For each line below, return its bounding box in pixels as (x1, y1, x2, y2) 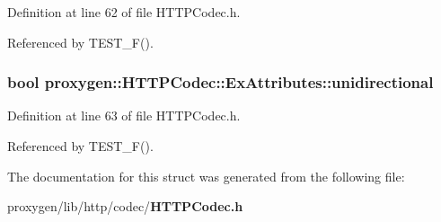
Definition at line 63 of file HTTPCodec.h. (7, 106, 241, 125)
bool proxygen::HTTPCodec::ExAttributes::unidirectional (7, 71, 434, 93)
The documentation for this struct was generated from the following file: (7, 166, 405, 185)
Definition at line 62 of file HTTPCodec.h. (7, 3, 241, 21)
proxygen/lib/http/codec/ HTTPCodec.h (7, 197, 243, 216)
